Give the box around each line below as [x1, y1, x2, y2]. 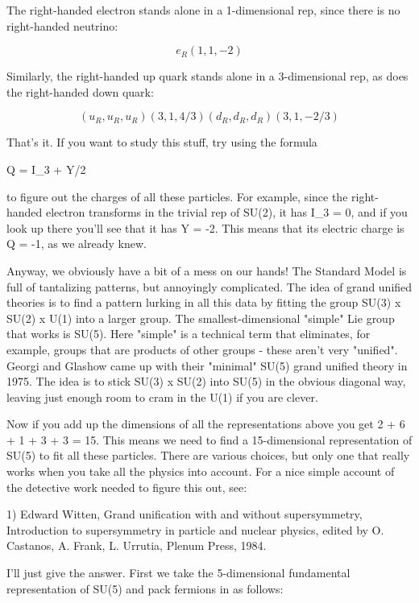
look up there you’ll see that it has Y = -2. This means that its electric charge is [6, 219, 404, 236]
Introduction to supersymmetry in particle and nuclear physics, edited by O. [6, 521, 384, 538]
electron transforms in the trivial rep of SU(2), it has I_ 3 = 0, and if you [46, 204, 408, 221]
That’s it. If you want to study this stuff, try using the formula [6, 134, 317, 151]
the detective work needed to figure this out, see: [6, 478, 247, 495]
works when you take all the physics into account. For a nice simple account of [6, 463, 395, 480]
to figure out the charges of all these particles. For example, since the [6, 188, 348, 204]
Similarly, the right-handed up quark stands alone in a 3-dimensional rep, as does [6, 68, 409, 85]
